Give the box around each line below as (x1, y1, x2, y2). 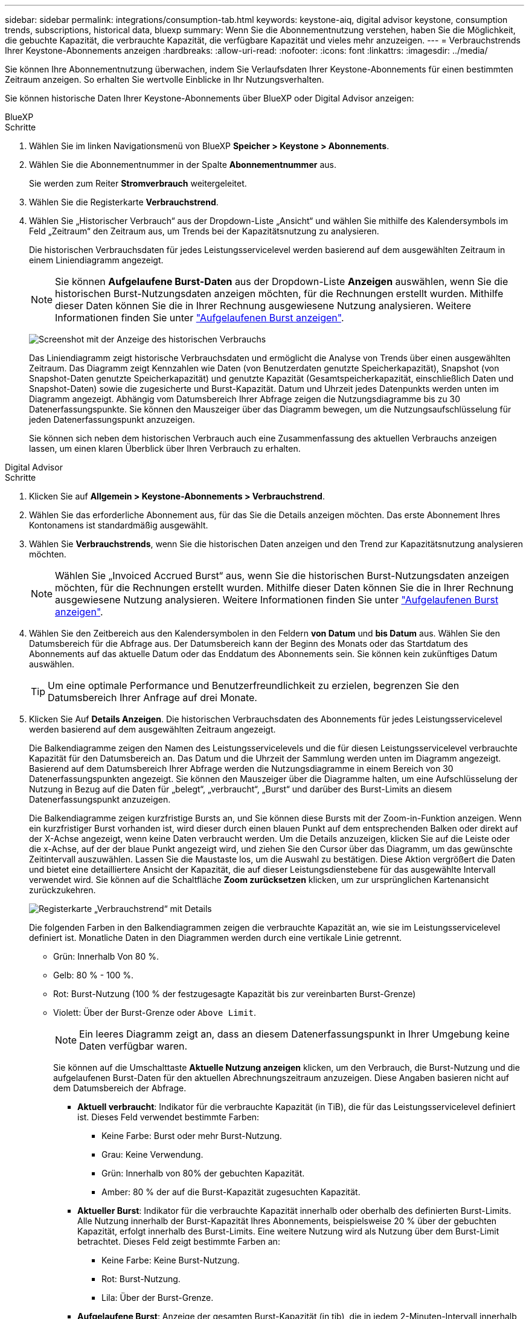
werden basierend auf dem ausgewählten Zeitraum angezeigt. (29, 724, 276, 734)
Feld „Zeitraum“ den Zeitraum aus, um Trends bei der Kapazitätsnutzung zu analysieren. (29, 226, 379, 236)
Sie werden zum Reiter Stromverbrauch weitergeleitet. (29, 178, 247, 188)
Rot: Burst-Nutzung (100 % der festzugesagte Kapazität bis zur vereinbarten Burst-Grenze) (53, 989, 416, 999)
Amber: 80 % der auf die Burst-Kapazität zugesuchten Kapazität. (101, 1187, 361, 1197)
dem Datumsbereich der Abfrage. (53, 1083, 187, 1093)
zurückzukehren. (29, 885, 96, 895)
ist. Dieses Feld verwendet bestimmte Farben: (77, 1112, 260, 1122)
